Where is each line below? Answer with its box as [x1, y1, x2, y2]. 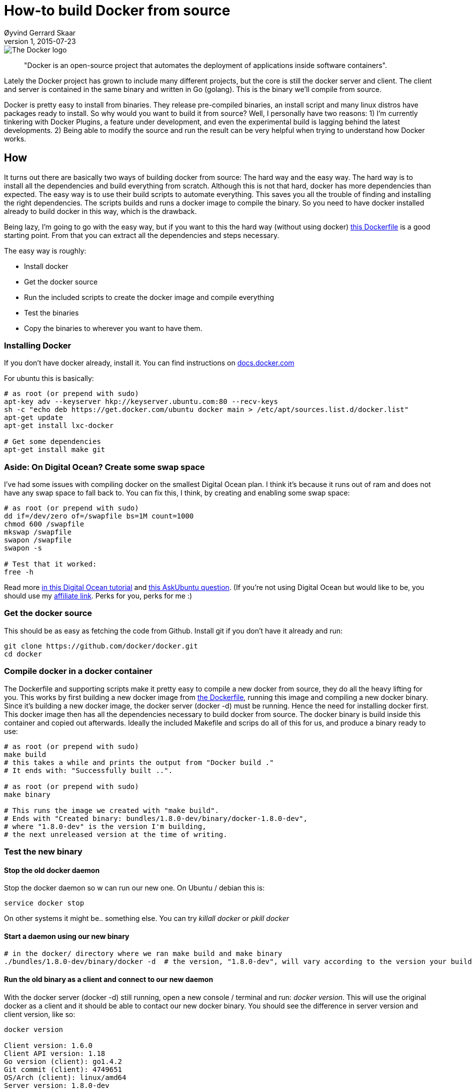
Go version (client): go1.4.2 [4, 1057, 122, 1065]
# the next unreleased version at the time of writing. [4, 830, 227, 838]
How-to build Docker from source [4, 2, 230, 19]
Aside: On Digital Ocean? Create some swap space [4, 461, 205, 472]
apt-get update [4, 413, 63, 422]
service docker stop [4, 899, 84, 907]
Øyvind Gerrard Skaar [4, 28, 76, 37]
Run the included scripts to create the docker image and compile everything [24, 292, 274, 301]
